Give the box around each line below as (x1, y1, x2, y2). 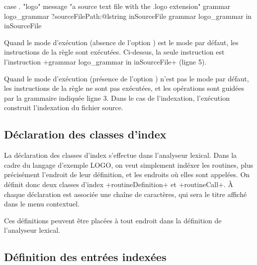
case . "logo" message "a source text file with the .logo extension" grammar (4, 1, 231, 11)
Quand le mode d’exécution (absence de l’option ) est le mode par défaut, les (4, 37, 239, 47)
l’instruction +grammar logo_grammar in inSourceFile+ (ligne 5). (4, 56, 207, 66)
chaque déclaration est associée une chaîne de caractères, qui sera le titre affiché (4, 189, 247, 199)
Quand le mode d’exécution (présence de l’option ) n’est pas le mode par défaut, (4, 73, 249, 83)
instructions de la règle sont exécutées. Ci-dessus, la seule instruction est (4, 47, 225, 57)
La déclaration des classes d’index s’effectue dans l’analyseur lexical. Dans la (4, 150, 237, 160)
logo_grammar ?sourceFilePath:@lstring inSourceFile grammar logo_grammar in (4, 10, 252, 21)
